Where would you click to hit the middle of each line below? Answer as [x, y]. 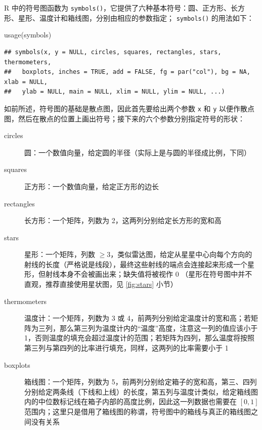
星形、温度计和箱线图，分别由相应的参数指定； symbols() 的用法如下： [136, 17]
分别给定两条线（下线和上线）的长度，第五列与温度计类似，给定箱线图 [141, 391]
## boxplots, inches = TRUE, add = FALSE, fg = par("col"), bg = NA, [127, 72]
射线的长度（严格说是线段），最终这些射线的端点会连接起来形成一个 [136, 264]
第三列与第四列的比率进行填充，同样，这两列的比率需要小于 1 [126, 348]
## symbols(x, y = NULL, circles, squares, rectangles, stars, [113, 52]
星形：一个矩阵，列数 [60, 254]
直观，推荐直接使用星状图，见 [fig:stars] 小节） [101, 284]
